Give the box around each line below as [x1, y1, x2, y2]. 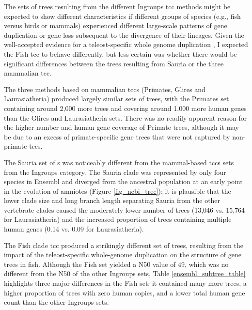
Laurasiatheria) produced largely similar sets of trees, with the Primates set [4, 93, 229, 104]
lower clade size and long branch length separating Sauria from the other [4, 195, 220, 205]
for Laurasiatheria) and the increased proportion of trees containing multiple [4, 214, 232, 224]
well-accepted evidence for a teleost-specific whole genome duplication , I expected [4, 39, 248, 49]
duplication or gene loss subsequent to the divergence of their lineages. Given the [4, 30, 244, 40]
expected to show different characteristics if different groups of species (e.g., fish [4, 11, 241, 21]
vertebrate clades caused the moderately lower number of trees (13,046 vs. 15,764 [4, 204, 245, 215]
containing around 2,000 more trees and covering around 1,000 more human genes [4, 103, 247, 113]
